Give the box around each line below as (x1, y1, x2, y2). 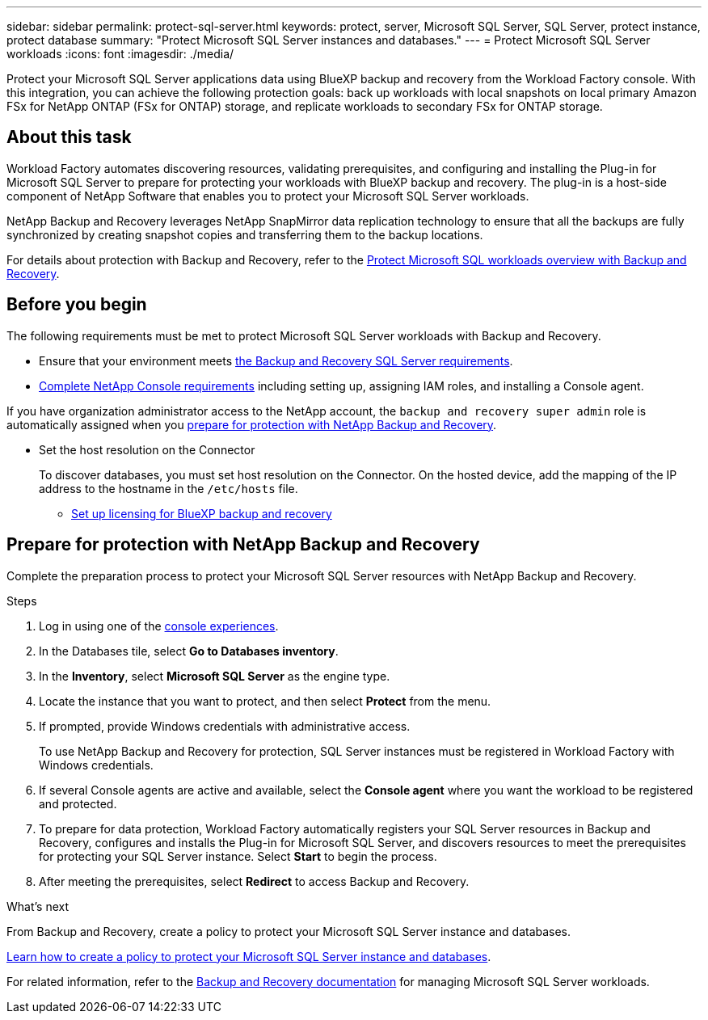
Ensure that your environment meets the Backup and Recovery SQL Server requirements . (39, 353, 513, 368)
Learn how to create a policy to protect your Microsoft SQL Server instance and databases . (6, 949, 491, 963)
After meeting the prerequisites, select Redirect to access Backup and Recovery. (39, 874, 470, 888)
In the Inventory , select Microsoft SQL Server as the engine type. (39, 668, 390, 683)
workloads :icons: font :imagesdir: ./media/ (6, 47, 234, 61)
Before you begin (6, 294, 147, 315)
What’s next (6, 899, 70, 913)
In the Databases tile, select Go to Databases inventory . (39, 643, 339, 658)
